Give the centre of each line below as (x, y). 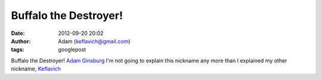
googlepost (72, 50)
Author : (21, 41)
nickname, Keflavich (36, 69)
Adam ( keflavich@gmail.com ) (94, 41)
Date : (18, 33)
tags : (18, 50)
